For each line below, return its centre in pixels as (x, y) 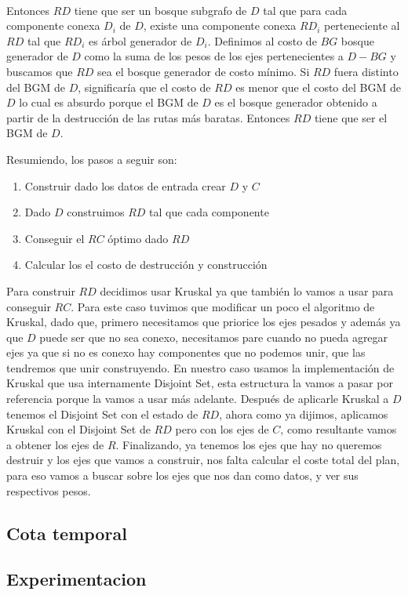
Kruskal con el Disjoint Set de (78, 429)
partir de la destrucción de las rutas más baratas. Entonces (148, 117)
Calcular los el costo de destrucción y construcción (146, 265)
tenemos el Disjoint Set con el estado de (102, 414)
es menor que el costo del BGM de (318, 87)
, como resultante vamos (339, 429)
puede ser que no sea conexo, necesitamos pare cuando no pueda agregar (214, 337)
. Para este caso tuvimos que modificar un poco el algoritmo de (223, 306)
